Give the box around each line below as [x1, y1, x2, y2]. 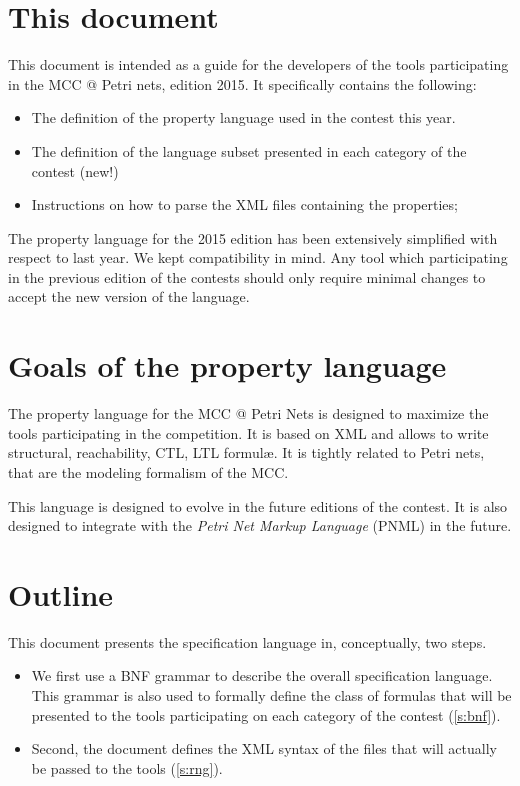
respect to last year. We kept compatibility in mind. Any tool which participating [8, 247, 508, 268]
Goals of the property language [8, 345, 447, 386]
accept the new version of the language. [8, 286, 250, 307]
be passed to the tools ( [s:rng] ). [31, 757, 223, 778]
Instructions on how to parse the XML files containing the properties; [31, 194, 458, 215]
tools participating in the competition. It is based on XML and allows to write [8, 422, 489, 443]
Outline [8, 573, 114, 614]
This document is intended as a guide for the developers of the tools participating [8, 54, 509, 75]
